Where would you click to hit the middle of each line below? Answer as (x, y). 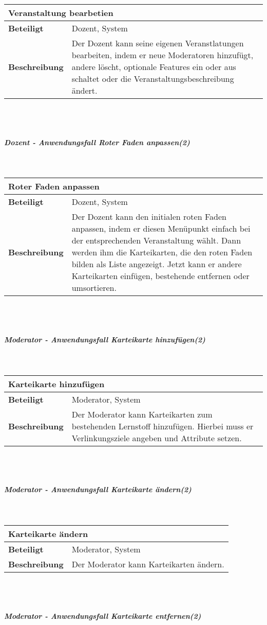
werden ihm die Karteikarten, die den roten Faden (162, 252)
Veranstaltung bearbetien (61, 13)
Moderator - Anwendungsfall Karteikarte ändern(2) (98, 489)
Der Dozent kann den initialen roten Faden (149, 217)
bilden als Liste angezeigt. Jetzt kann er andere (157, 264)
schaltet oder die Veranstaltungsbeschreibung (153, 79)
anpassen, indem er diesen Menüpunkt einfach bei (161, 229)
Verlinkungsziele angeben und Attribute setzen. (157, 438)
